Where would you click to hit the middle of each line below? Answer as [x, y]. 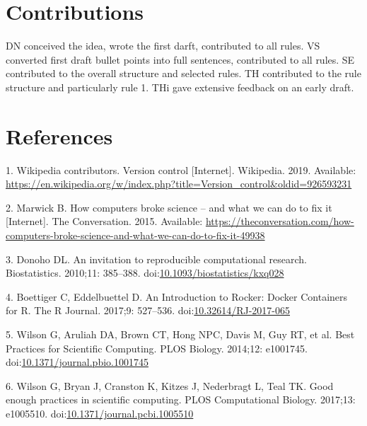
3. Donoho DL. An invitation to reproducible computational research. [156, 259]
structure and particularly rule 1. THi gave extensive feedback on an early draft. [180, 87]
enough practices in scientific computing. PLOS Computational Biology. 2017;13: [181, 399]
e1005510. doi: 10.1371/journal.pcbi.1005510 [100, 413]
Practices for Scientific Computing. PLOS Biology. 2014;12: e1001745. [157, 348]
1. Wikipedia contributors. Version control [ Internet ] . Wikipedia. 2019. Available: [181, 169]
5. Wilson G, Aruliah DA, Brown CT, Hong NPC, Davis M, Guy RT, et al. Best [180, 334]
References [59, 136]
